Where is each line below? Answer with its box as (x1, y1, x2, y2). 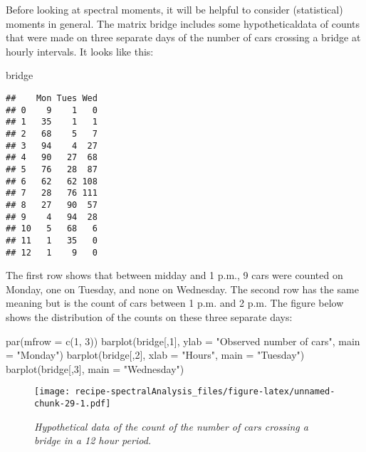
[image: (34, 387, 70, 397)
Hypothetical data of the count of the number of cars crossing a (34, 419, 308, 433)
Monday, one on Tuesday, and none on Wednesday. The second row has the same (6, 281, 359, 296)
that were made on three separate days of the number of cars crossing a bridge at (6, 30, 361, 45)
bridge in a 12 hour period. (34, 433, 152, 448)
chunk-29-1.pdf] (34, 398, 111, 409)
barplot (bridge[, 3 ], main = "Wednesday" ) (6, 361, 184, 376)
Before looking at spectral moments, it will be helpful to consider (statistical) (6, 2, 343, 16)
